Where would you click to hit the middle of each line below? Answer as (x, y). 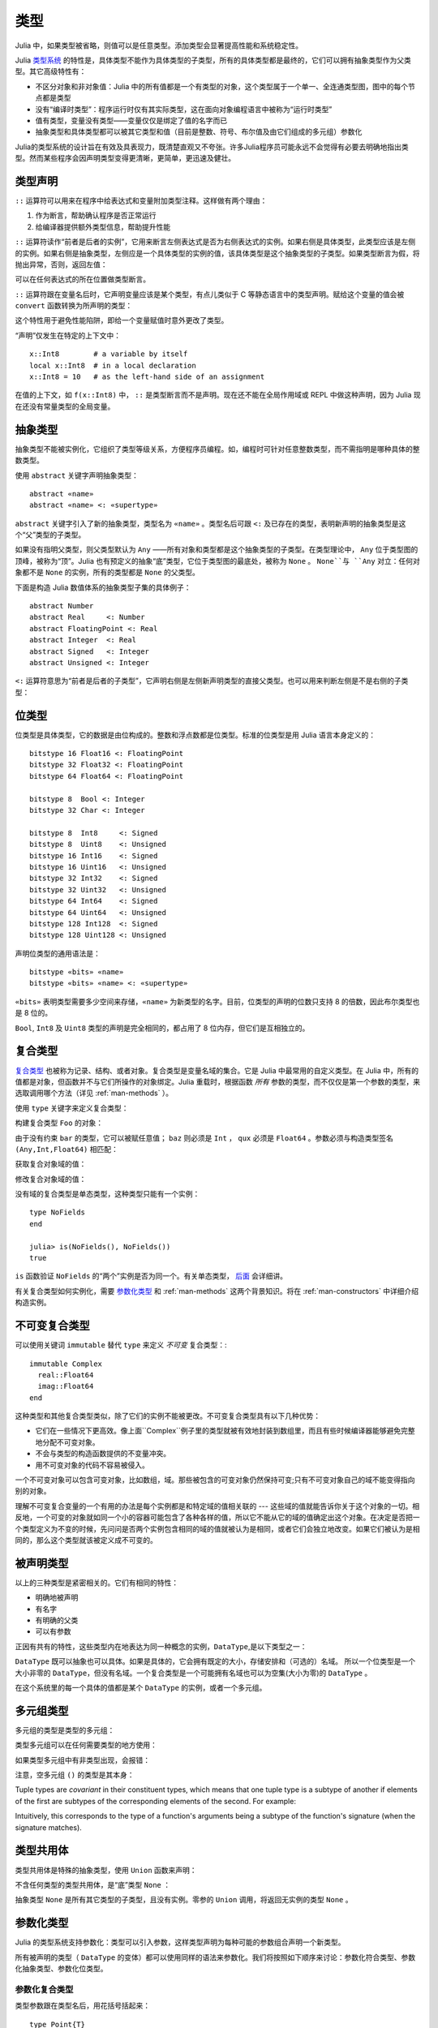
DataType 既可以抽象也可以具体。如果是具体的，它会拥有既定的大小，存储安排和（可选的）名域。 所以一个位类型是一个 (215, 1661)
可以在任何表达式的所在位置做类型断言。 (82, 279)
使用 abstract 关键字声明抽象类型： (77, 475)
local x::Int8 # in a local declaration (113, 365)
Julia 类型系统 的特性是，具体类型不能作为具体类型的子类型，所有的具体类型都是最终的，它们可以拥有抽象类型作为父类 (213, 60)
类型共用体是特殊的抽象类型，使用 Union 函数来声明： (106, 1870)
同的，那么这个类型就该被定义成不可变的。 (86, 1540)
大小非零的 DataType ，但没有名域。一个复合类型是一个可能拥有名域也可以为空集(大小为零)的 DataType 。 (193, 1673)
